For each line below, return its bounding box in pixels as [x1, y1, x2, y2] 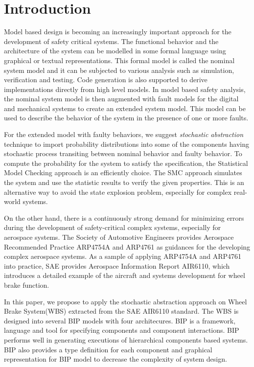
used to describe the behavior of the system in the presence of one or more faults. [4, 113, 249, 123]
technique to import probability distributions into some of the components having [4, 138, 249, 149]
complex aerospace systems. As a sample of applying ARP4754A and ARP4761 [4, 251, 242, 261]
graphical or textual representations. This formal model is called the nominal [4, 55, 235, 65]
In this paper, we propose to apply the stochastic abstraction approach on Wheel [4, 296, 247, 306]
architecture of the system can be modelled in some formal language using [4, 46, 226, 56]
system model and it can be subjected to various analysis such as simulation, [4, 65, 234, 75]
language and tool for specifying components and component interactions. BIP [4, 325, 239, 335]
